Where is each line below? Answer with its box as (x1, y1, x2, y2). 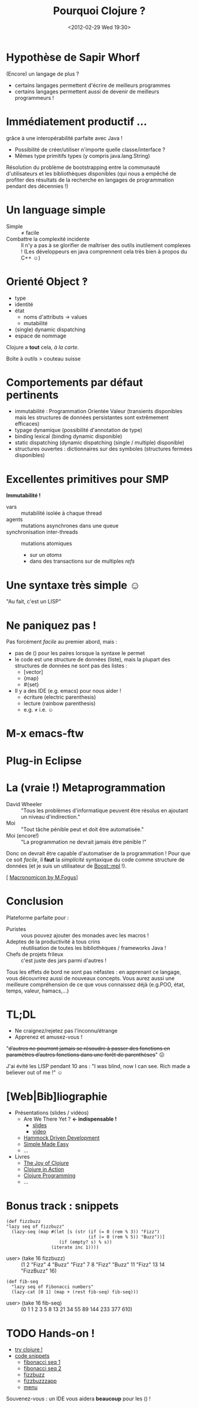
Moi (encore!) (6, 832, 40, 839)
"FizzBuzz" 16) (21, 1267, 57, 1274)
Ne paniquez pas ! (6, 619, 96, 632)
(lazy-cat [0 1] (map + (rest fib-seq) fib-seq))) (11, 1289, 139, 1295)
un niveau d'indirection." (21, 813, 80, 820)
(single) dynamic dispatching (14, 326, 86, 333)
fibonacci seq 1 (23, 1358, 61, 1366)
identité (14, 300, 34, 308)
